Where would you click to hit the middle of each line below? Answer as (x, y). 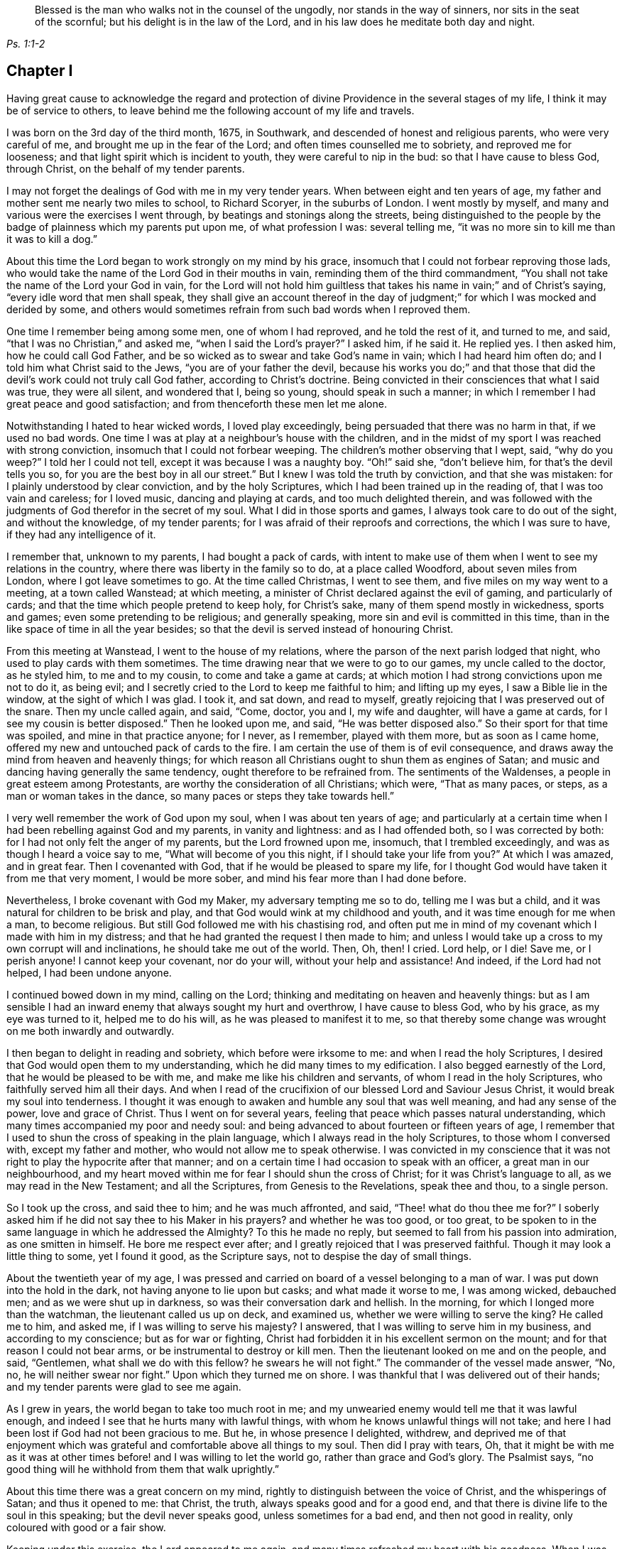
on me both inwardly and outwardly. (91, 1031)
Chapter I (40, 71)
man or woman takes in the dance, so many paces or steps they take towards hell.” (200, 795)
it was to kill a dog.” (52, 239)
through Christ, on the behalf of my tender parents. (126, 168)
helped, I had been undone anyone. (89, 972)
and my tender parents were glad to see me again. (124, 1386)
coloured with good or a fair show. (86, 1527)
